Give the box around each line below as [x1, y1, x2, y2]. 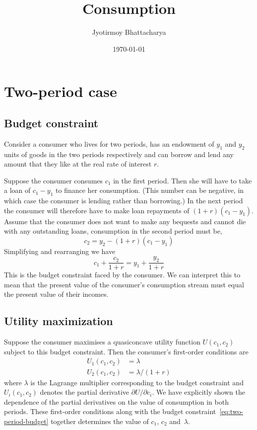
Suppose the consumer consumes [4, 175, 103, 185]
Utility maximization [4, 313, 113, 329]
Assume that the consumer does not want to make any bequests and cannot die [4, 216, 246, 226]
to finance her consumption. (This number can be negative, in [56, 185, 244, 195]
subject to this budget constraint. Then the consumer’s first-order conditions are [4, 346, 249, 356]
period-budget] [4, 416, 49, 426]
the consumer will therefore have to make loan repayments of [4, 205, 190, 215]
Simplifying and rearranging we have [4, 246, 116, 256]
